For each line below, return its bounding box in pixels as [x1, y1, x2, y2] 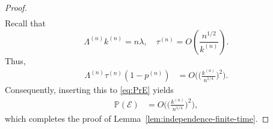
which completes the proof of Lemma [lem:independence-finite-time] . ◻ [5, 112, 269, 124]
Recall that [5, 17, 46, 29]
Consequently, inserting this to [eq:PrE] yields [5, 83, 174, 96]
